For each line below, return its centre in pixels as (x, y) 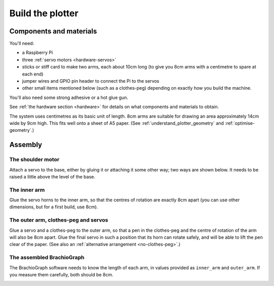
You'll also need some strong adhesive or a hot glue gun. (69, 97)
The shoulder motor (34, 160)
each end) (33, 74)
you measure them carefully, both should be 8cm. (61, 274)
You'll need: (22, 44)
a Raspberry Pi (38, 53)
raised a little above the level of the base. (53, 176)
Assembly (26, 145)
